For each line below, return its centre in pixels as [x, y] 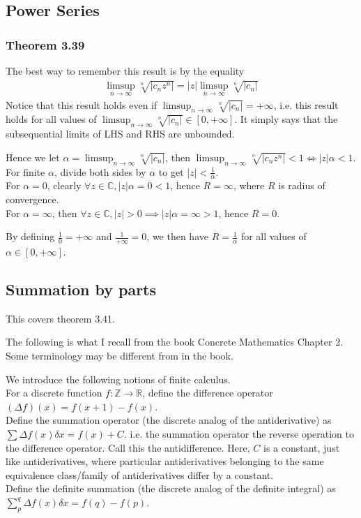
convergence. [32, 199]
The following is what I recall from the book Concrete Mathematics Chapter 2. [175, 342]
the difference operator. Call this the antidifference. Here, [128, 447]
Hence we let [33, 157]
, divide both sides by [100, 171]
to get [171, 171]
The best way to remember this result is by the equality [125, 71]
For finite [25, 171]
